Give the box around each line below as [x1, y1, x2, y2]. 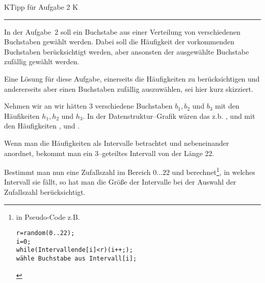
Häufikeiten [4, 110, 40, 121]
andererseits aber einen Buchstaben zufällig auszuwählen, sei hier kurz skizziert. [4, 83, 253, 94]
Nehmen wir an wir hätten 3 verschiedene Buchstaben [4, 100, 173, 111]
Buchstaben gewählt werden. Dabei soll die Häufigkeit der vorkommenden [4, 36, 234, 47]
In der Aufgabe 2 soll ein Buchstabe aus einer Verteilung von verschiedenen [4, 26, 241, 37]
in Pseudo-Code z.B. [16, 211, 80, 222]
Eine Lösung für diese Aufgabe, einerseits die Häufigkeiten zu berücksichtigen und [4, 73, 260, 84]
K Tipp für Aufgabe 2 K [4, 2, 78, 12]
